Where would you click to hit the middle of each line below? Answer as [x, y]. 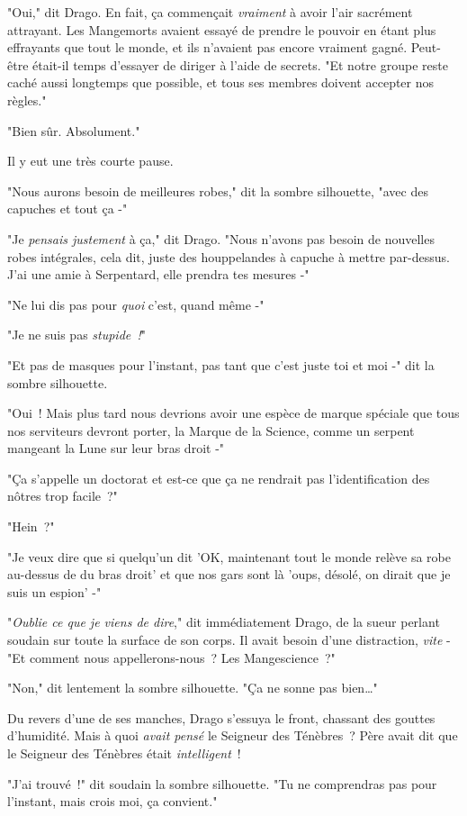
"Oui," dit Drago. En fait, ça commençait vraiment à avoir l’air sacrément [210, 12]
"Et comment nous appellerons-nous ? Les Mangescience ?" [171, 657]
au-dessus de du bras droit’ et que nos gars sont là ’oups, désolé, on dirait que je [229, 574]
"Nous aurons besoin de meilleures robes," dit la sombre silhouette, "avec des [218, 190]
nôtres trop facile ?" [63, 496]
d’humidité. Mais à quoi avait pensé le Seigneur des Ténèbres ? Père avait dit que [233, 735]
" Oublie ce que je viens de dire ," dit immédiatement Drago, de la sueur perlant [224, 622]
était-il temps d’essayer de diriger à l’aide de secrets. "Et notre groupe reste [240, 64]
